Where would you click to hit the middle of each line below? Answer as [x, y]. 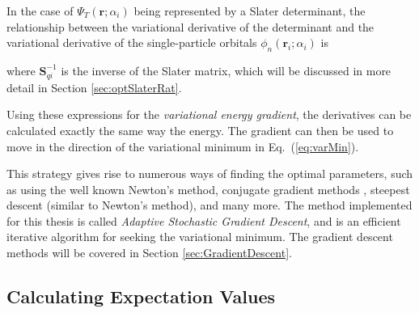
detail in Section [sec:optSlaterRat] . [94, 87]
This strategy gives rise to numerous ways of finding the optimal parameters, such [210, 173]
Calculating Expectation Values [141, 296]
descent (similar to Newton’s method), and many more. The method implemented [209, 205]
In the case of [40, 11]
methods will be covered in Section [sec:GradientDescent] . [149, 253]
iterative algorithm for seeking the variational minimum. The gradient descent [200, 237]
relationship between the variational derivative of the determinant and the [190, 26]
